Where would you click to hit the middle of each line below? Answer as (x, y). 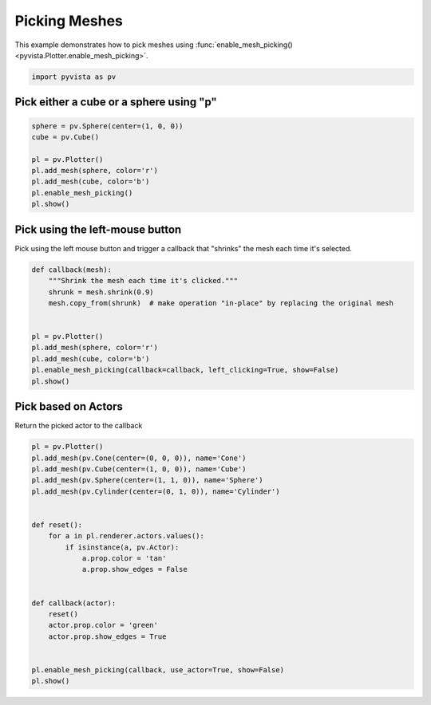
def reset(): (57, 525)
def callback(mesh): (71, 270)
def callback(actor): (74, 603)
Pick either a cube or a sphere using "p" (116, 102)
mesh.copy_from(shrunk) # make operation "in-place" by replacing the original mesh (221, 303)
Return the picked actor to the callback (79, 426)
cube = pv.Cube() (65, 137)
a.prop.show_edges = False (134, 569)
